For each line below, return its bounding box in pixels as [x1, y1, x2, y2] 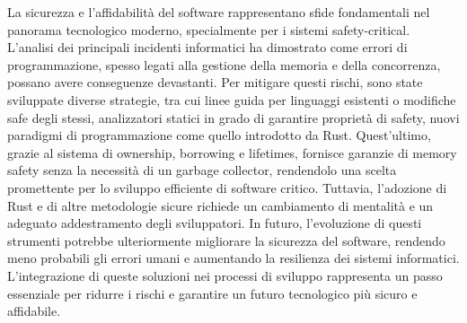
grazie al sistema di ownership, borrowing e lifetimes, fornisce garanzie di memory [7, 143, 457, 161]
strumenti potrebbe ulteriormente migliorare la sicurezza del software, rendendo [7, 231, 445, 249]
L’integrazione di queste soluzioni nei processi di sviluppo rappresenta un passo [7, 266, 443, 284]
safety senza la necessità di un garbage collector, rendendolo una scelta [7, 161, 397, 179]
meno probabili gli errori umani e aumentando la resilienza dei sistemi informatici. [7, 249, 460, 267]
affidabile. [7, 301, 61, 320]
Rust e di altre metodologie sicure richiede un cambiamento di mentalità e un [7, 196, 434, 214]
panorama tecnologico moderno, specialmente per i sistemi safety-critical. [7, 20, 410, 39]
